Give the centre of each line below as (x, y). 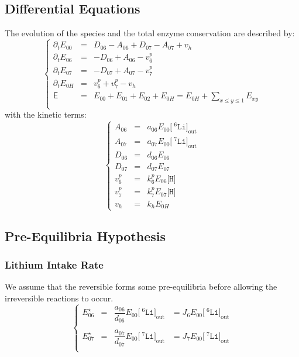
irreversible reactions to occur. (59, 298)
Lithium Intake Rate (54, 265)
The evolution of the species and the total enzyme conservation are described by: (150, 33)
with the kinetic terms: (46, 114)
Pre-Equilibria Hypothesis (85, 236)
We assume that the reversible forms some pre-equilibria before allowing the (141, 286)
